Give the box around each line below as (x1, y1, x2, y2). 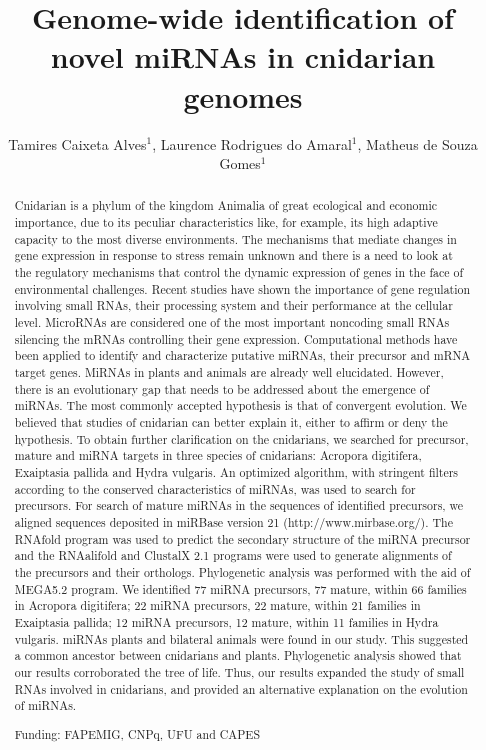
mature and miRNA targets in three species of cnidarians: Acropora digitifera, (14, 447, 422, 464)
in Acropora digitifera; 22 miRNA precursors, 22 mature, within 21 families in (14, 597, 421, 614)
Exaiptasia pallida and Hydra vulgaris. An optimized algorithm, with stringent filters (14, 463, 459, 480)
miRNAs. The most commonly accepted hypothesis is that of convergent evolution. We (14, 397, 467, 414)
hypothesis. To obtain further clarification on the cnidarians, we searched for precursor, (14, 430, 469, 447)
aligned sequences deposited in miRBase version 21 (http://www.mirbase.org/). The (14, 513, 453, 530)
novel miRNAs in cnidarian (50, 36, 436, 77)
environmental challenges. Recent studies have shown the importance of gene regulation (14, 280, 471, 297)
